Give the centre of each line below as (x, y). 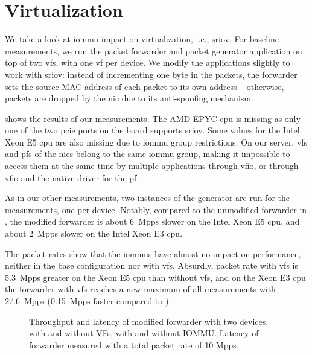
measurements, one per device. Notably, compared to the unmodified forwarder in (156, 209)
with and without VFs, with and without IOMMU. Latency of (144, 333)
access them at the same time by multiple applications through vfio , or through (152, 166)
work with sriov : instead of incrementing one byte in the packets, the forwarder (151, 74)
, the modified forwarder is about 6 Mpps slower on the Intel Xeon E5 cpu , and (152, 221)
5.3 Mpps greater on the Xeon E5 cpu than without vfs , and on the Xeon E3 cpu (155, 277)
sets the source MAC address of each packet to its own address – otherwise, (145, 86)
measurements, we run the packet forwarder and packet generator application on (154, 50)
